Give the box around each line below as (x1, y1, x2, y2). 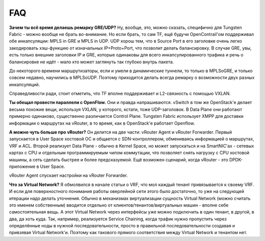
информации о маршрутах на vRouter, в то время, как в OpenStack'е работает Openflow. (9, 120, 195, 126)
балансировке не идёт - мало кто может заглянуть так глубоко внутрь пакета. (9, 59, 174, 65)
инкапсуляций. (9, 81, 40, 87)
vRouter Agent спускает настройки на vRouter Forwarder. (9, 172, 128, 179)
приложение (9, 163, 36, 169)
